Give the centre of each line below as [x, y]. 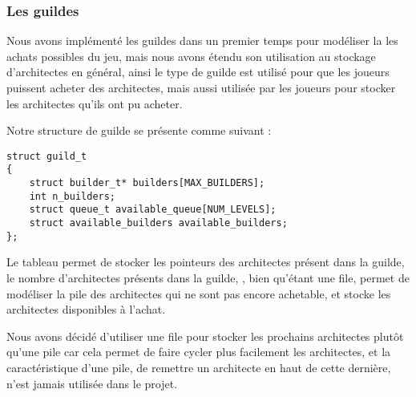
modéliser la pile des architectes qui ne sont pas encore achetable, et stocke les [199, 293]
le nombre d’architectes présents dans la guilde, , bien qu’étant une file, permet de [208, 277]
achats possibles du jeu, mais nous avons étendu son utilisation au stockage [191, 56]
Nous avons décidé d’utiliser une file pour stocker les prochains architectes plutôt [205, 336]
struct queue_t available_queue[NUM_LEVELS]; [153, 210]
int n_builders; [73, 196]
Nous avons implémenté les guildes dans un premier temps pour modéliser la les [202, 41]
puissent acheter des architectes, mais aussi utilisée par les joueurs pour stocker [201, 87]
